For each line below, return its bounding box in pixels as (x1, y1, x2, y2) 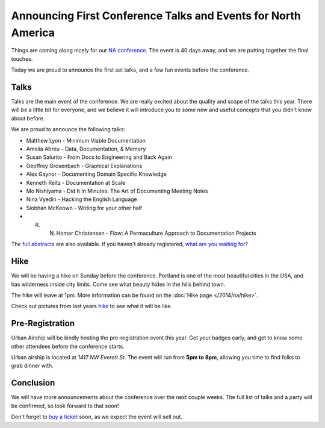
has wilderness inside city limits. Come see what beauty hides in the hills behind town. (11, 281, 226, 288)
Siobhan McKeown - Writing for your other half (26, 204, 143, 211)
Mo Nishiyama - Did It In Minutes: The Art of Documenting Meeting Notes (26, 187, 208, 194)
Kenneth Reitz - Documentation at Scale (26, 179, 126, 186)
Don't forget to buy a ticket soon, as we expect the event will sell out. (11, 413, 183, 421)
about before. (11, 114, 45, 122)
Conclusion (11, 378, 55, 388)
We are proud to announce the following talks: (11, 126, 126, 133)
